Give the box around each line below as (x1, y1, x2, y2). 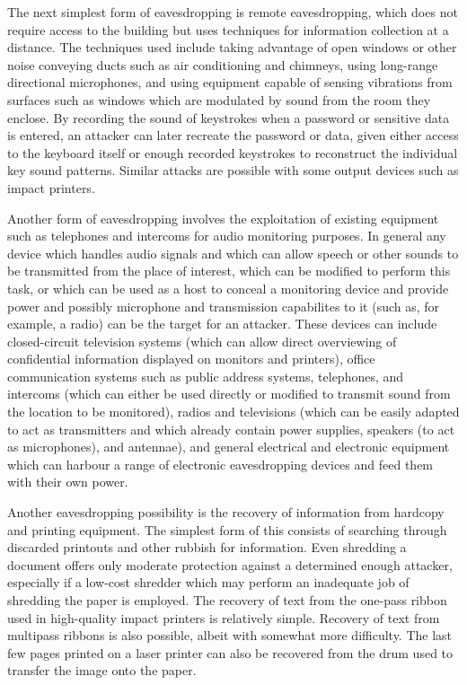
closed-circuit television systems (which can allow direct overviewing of (7, 331, 397, 350)
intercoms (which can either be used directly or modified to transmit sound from (7, 384, 451, 403)
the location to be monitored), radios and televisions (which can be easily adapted (7, 402, 460, 421)
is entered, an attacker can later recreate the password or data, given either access (7, 126, 459, 145)
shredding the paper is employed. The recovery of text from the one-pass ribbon (7, 591, 447, 609)
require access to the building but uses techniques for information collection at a (7, 20, 449, 39)
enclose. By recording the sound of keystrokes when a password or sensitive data (7, 108, 450, 127)
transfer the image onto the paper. (7, 661, 197, 680)
